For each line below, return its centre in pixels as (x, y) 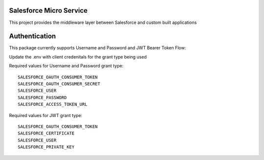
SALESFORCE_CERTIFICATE (46, 133)
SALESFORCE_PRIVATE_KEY (46, 147)
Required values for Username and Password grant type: (66, 66)
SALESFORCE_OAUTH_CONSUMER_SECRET (59, 84)
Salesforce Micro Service (48, 10)
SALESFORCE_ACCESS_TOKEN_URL (53, 104)
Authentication (33, 36)
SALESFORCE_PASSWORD (42, 97)
